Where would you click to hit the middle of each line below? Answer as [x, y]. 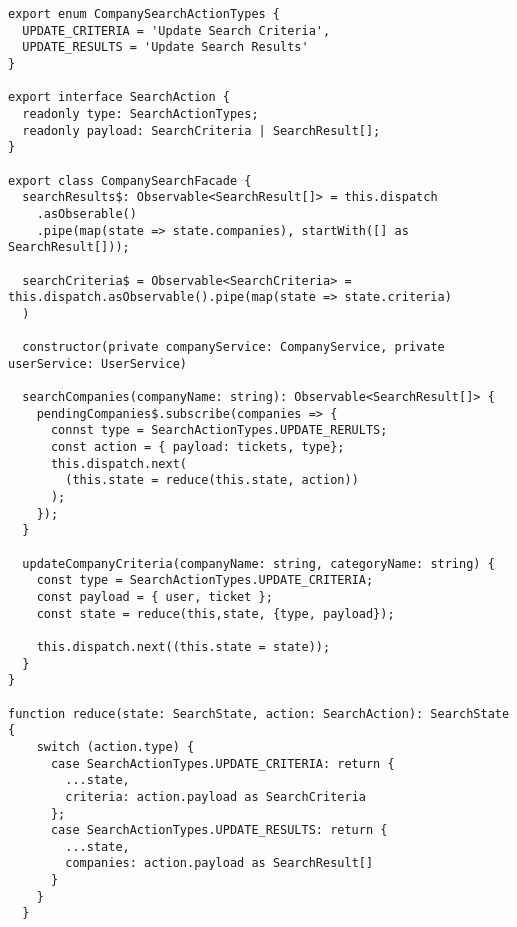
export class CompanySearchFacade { [130, 180]
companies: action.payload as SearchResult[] [219, 863]
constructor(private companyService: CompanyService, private [233, 347]
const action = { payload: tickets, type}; [197, 447]
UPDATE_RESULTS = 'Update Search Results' [165, 47]
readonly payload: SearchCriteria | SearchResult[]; [201, 130]
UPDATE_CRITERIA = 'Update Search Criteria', [176, 30]
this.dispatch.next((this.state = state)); [183, 646]
